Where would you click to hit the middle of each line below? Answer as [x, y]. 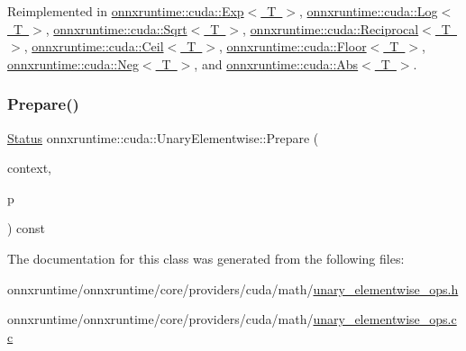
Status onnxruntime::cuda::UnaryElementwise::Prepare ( [163, 137]
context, [29, 168]
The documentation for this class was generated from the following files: [206, 258]
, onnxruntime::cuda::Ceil [94, 46]
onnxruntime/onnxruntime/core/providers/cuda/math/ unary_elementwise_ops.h [233, 288]
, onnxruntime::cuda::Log [369, 11]
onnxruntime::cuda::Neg [73, 63]
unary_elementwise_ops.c [385, 319]
